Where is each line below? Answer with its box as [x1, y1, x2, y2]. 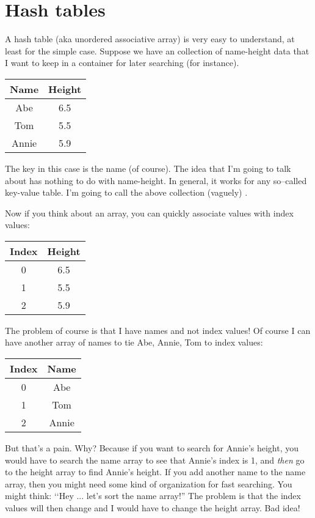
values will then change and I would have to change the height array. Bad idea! [5, 501, 300, 514]
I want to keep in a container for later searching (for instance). [5, 56, 239, 69]
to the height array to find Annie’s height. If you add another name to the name [5, 465, 306, 478]
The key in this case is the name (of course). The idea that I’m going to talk [5, 161, 291, 174]
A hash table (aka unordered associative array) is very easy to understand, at [5, 32, 295, 45]
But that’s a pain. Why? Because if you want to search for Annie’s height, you [5, 442, 299, 454]
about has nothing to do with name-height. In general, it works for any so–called [5, 174, 307, 187]
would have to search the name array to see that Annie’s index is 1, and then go [5, 453, 305, 466]
